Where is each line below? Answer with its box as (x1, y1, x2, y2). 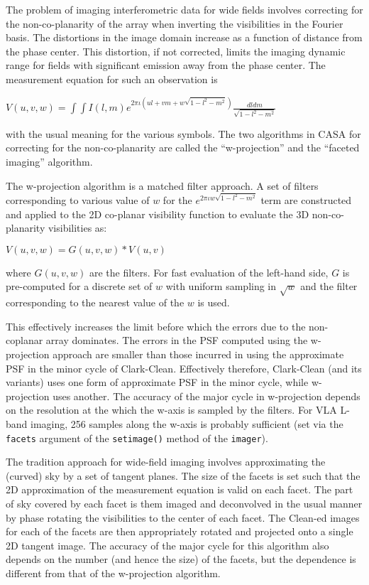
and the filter (300, 279, 358, 294)
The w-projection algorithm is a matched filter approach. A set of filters (6, 178, 319, 193)
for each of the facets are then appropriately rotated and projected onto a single (6, 524, 353, 539)
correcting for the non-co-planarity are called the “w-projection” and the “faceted (6, 140, 360, 155)
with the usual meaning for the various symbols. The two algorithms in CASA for (6, 126, 361, 141)
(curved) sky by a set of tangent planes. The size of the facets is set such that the (6, 468, 360, 483)
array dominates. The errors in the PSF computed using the (45, 333, 308, 348)
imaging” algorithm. (6, 154, 93, 168)
